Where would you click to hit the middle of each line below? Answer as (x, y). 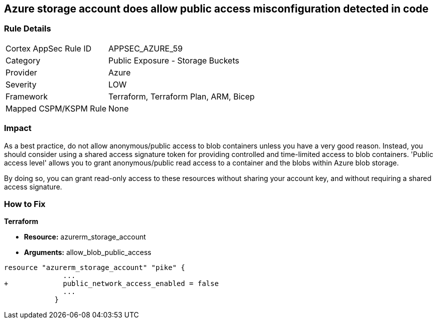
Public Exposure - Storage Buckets (174, 60)
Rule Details (28, 29)
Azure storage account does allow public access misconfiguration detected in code (217, 9)
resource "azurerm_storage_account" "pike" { (95, 268)
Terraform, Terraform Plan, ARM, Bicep (182, 96)
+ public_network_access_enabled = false (111, 284)
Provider (21, 72)
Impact (18, 128)
